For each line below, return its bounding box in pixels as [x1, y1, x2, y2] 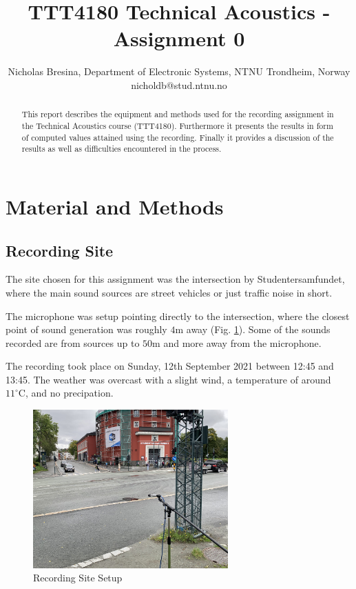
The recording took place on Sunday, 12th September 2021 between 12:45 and [6, 359, 334, 373]
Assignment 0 [113, 24, 245, 52]
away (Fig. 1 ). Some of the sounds [186, 322, 331, 337]
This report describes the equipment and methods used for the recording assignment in [21, 108, 334, 120]
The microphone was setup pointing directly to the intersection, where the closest [6, 308, 350, 323]
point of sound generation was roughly [6, 322, 167, 337]
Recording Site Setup [33, 570, 123, 585]
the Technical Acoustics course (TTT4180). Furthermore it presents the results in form [21, 119, 333, 131]
